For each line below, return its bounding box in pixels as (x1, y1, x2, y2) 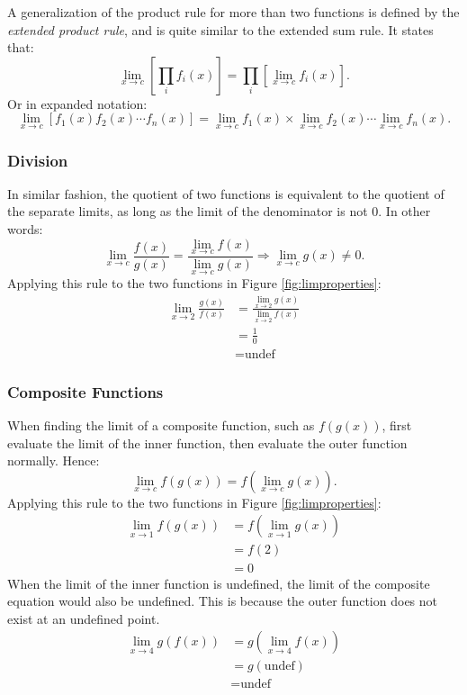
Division (7, 149, 68, 171)
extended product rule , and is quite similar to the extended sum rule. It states (7, 20, 434, 39)
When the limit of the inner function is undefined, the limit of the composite (7, 573, 430, 592)
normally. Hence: (7, 451, 100, 470)
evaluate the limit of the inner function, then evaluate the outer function (7, 433, 408, 452)
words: (7, 220, 43, 238)
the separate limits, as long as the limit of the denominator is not (7, 202, 368, 221)
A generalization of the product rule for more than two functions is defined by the (7, 3, 460, 21)
